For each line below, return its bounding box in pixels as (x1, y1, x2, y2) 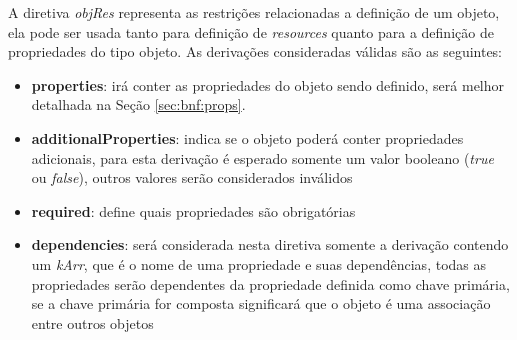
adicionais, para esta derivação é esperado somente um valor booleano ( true (31, 147, 494, 168)
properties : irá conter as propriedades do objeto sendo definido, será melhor (31, 74, 505, 95)
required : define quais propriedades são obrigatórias (31, 200, 356, 221)
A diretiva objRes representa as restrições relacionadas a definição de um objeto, (8, 2, 500, 22)
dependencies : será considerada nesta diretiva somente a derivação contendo (31, 234, 509, 255)
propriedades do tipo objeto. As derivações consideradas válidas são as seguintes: (8, 41, 503, 62)
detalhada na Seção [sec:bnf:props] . (31, 94, 246, 115)
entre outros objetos (31, 312, 154, 333)
